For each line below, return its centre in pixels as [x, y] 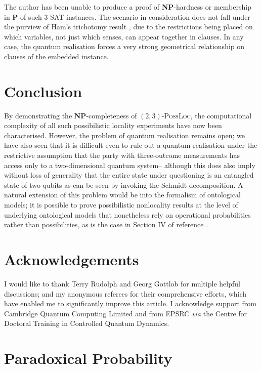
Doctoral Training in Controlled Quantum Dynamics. [87, 323]
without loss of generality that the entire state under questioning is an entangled [129, 175]
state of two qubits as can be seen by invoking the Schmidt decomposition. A [124, 184]
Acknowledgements [72, 259]
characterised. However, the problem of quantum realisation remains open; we [125, 135]
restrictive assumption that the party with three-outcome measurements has [122, 155]
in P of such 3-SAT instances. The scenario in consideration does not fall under [127, 16]
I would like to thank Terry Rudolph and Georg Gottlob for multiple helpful [122, 283]
